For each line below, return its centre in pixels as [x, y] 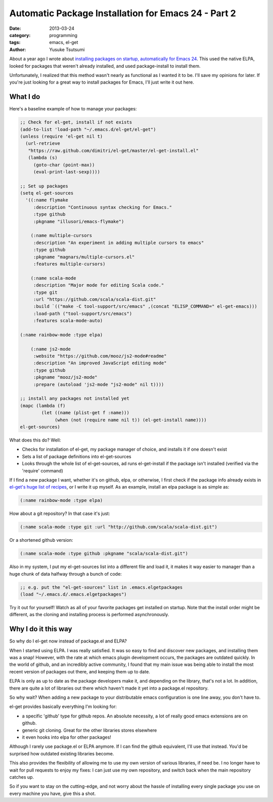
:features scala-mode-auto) [68, 321]
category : [20, 35]
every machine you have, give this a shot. [53, 793]
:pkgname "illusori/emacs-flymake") [79, 221]
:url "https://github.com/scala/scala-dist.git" [95, 299]
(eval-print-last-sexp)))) [67, 172]
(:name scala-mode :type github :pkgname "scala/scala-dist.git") [104, 554]
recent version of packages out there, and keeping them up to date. [80, 671]
